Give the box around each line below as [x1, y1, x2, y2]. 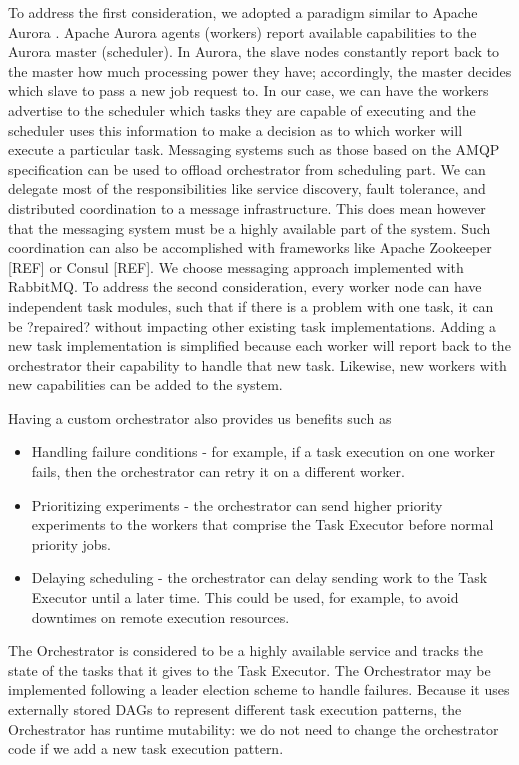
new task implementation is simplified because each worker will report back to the [8, 335, 511, 356]
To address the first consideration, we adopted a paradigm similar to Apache [8, 2, 478, 22]
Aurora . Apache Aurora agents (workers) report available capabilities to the [8, 21, 477, 42]
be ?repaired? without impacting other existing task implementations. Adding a [8, 315, 497, 336]
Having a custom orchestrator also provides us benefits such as [8, 407, 392, 428]
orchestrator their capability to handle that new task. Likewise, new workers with [8, 354, 507, 375]
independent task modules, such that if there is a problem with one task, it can [8, 295, 494, 316]
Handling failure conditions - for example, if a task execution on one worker [31, 441, 495, 462]
